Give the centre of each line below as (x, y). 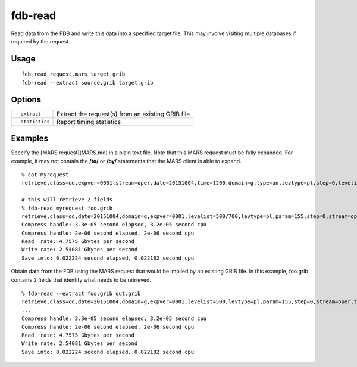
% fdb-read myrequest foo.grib (67, 208)
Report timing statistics (89, 122)
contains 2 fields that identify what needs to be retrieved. (81, 279)
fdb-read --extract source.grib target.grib (88, 83)
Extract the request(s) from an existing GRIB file (123, 114)
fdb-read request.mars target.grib (73, 74)
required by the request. (41, 41)
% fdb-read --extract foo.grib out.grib (81, 294)
